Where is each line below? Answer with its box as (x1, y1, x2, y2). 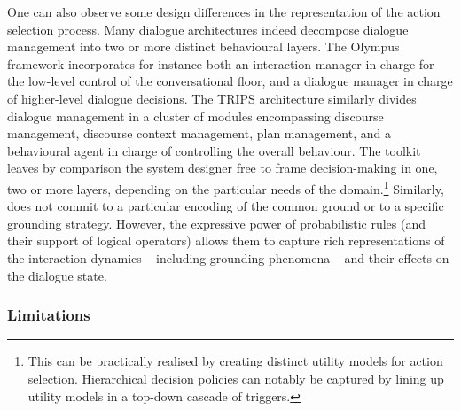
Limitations (7, 304, 90, 326)
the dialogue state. (7, 266, 107, 284)
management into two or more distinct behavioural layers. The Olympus (7, 37, 400, 56)
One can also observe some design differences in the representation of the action (7, 3, 441, 20)
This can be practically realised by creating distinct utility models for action (27, 352, 443, 370)
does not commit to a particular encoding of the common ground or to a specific (7, 197, 444, 215)
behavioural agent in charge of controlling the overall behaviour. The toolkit (7, 141, 421, 159)
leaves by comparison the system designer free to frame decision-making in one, (7, 159, 438, 177)
